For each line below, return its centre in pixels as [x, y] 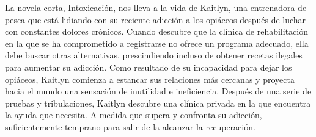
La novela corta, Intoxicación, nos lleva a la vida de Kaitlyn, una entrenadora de [156, 7]
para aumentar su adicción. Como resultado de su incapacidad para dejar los [149, 67]
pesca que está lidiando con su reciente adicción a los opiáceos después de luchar [156, 19]
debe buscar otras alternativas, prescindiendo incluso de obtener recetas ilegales [154, 55]
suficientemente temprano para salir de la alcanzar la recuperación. [130, 126]
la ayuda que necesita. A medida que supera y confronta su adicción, [134, 115]
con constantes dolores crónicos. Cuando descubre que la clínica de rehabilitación [156, 31]
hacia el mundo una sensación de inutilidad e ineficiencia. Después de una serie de [158, 91]
